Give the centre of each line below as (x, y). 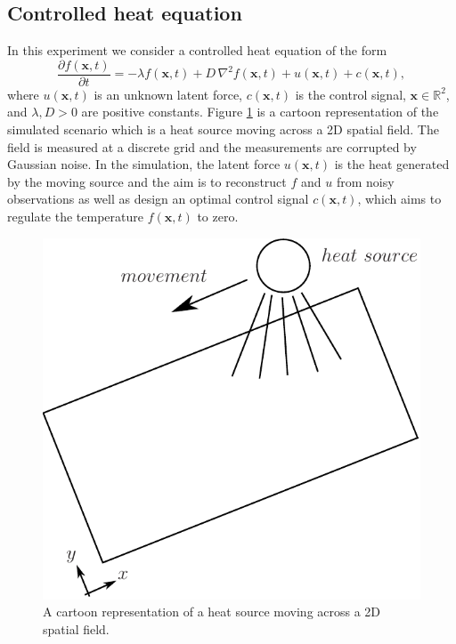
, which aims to (399, 199)
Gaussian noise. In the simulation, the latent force (144, 164)
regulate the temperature (75, 217)
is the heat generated (392, 164)
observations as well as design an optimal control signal (158, 199)
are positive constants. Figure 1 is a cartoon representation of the (260, 112)
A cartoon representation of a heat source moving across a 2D (212, 612)
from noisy (365, 181)
